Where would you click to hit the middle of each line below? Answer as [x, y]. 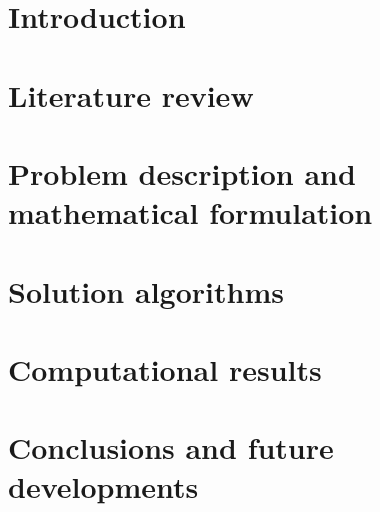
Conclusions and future [171, 447]
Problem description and [182, 172]
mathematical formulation [190, 212]
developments [103, 486]
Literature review [131, 94]
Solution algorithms [146, 290]
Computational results [165, 368]
